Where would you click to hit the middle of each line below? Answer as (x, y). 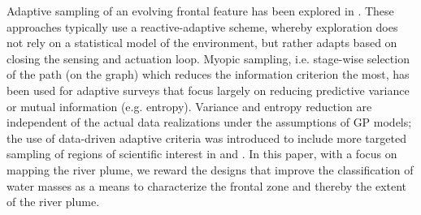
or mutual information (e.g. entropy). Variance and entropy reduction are (189, 106)
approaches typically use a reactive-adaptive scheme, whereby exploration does (202, 26)
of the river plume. (53, 202)
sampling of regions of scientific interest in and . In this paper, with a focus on (202, 154)
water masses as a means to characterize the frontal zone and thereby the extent (207, 185)
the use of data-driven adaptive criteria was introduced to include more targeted (206, 138)
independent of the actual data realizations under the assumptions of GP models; (209, 122)
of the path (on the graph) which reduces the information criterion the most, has (208, 74)
